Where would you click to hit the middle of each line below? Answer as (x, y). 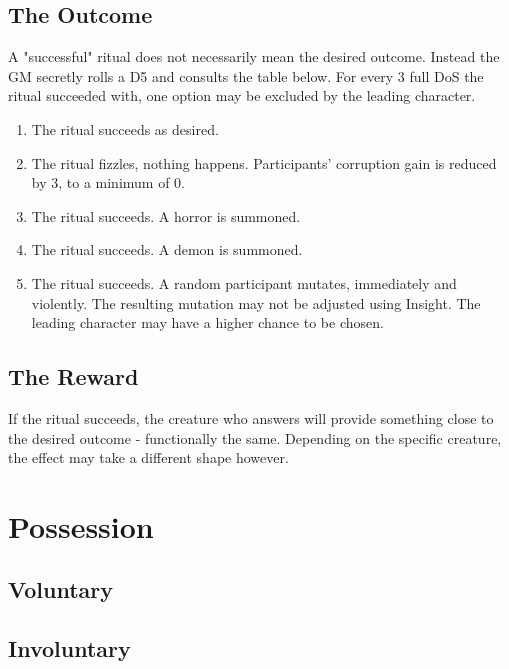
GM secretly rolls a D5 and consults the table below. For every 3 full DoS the (246, 75)
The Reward (73, 376)
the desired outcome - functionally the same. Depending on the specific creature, (255, 437)
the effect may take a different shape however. (148, 457)
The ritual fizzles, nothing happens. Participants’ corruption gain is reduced (264, 162)
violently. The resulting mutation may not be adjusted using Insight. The (256, 302)
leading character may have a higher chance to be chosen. (207, 322)
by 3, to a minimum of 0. (108, 182)
